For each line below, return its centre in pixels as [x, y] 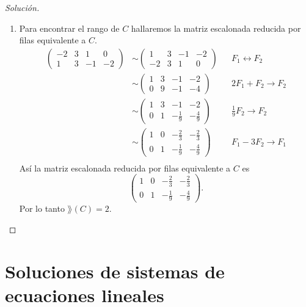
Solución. [22, 7]
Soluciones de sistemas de [115, 271]
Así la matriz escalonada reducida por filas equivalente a [125, 168]
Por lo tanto [42, 208]
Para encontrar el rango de [69, 28]
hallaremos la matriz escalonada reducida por [216, 28]
